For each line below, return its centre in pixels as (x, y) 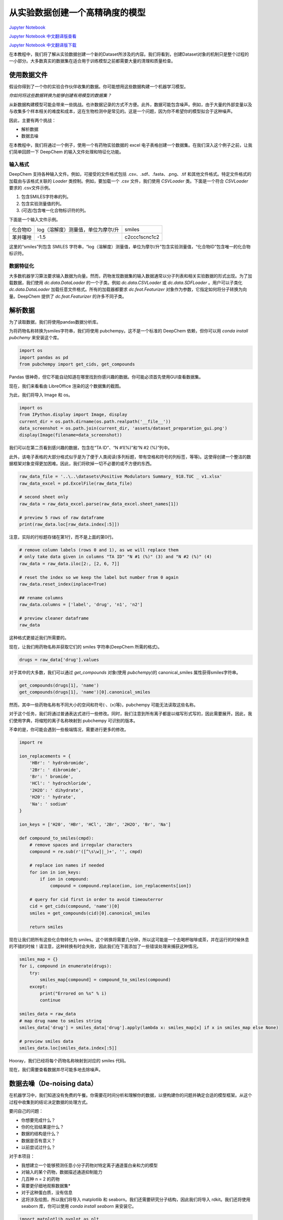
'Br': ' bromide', (51, 777)
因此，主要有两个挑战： (32, 120)
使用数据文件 (28, 75)
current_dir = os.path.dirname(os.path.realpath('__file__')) (95, 421)
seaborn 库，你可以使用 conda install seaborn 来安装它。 (79, 1206)
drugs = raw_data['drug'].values (59, 660)
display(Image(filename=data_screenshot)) (71, 435)
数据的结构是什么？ (40, 1134)
